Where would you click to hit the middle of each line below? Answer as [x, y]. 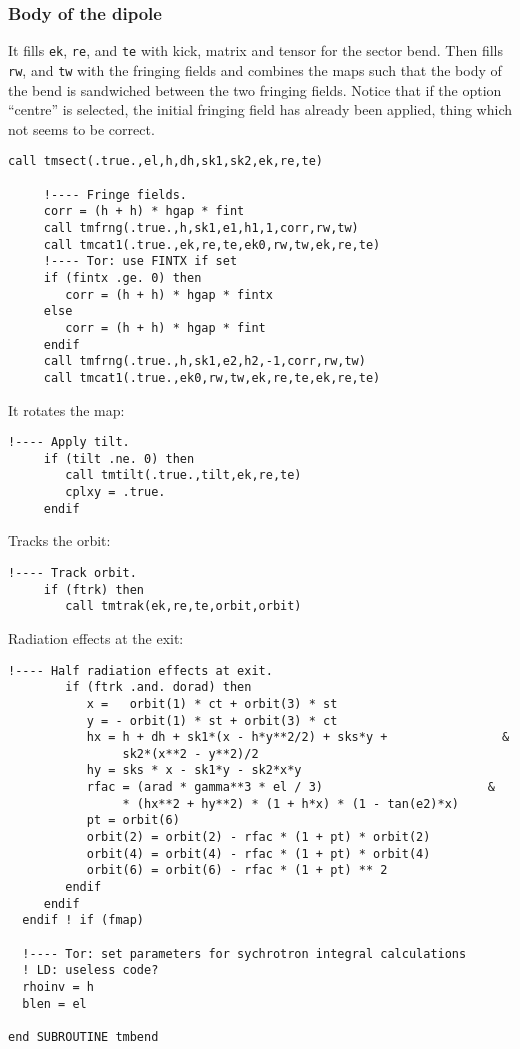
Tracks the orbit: [59, 540]
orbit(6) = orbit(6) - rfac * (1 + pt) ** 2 [237, 870]
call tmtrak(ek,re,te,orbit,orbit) [183, 606]
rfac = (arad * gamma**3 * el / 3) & [290, 787]
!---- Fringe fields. [115, 194]
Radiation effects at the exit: [96, 637]
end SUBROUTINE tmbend [83, 1036]
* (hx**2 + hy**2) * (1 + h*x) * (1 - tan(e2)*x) [291, 803]
